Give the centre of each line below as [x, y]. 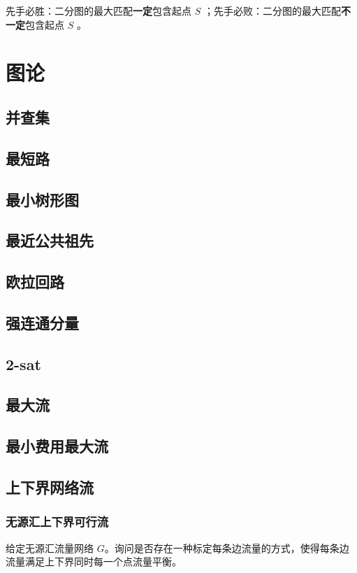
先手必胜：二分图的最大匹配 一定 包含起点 [99, 10]
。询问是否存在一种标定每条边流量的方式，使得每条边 [227, 547]
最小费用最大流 [57, 446]
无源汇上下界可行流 [57, 522]
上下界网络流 [50, 487]
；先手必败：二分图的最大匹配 [272, 10]
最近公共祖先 [50, 240]
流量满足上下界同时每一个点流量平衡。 [94, 561]
